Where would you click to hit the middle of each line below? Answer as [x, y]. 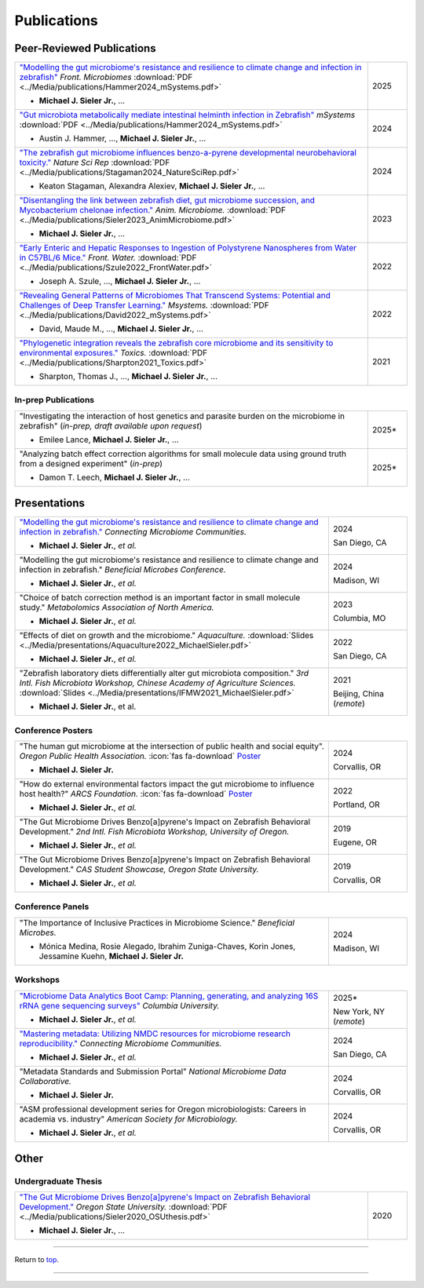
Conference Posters [54, 730]
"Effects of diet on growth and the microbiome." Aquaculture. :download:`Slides [166, 636]
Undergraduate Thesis [58, 1181]
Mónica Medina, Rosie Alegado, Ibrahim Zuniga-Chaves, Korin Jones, [167, 946]
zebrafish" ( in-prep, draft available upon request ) [111, 425]
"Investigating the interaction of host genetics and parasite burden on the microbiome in [182, 416]
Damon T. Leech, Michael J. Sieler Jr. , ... [114, 477]
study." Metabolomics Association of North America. [117, 608]
